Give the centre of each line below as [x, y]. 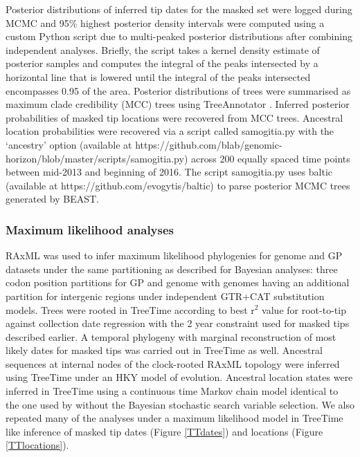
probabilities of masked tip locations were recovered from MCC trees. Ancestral [174, 117]
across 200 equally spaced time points [271, 158]
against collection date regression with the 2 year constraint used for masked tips [178, 323]
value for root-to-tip [304, 309]
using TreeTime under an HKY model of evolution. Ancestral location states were [179, 377]
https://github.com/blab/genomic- [209, 144]
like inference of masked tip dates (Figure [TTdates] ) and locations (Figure [164, 431]
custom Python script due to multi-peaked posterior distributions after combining [179, 36]
